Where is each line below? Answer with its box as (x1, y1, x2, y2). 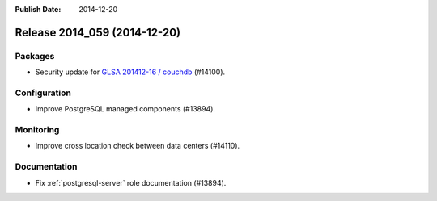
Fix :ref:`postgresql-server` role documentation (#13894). (35, 178, 227, 187)
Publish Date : (15, 5, 62, 14)
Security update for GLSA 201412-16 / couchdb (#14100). (35, 67, 226, 77)
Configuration (15, 87, 72, 98)
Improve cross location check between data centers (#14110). (35, 141, 240, 151)
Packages (15, 50, 55, 61)
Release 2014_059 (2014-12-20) (15, 25, 181, 40)
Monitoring (15, 124, 60, 136)
